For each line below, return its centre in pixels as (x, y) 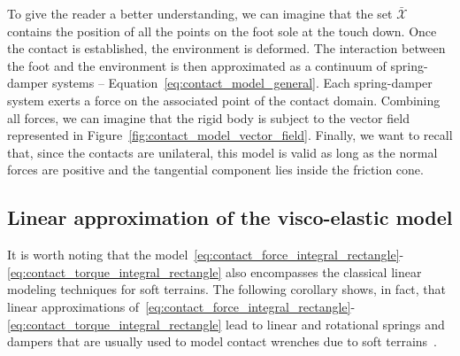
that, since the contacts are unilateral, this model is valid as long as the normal (222, 152)
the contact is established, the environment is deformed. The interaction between (226, 48)
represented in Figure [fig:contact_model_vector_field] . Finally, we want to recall (230, 135)
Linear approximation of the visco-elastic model (230, 217)
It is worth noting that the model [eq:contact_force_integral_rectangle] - (206, 255)
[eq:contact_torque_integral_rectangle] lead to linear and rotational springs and (226, 324)
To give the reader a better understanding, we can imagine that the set (200, 13)
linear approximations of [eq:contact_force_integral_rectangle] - (181, 306)
